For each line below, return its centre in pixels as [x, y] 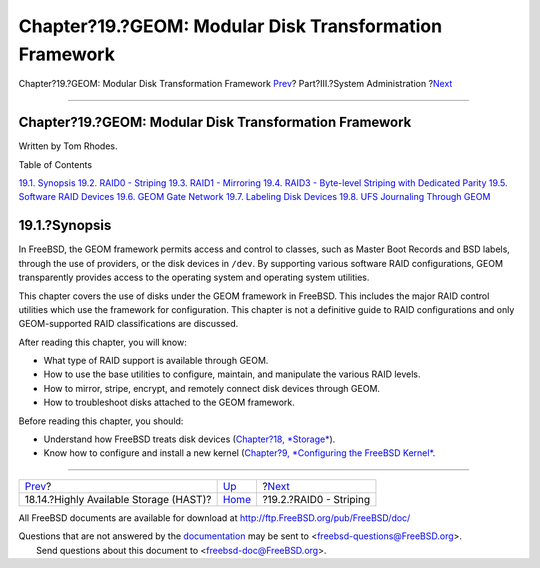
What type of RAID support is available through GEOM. [156, 361]
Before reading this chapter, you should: [101, 421]
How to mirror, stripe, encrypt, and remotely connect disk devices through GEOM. [211, 388]
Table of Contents [55, 164]
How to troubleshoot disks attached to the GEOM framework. [169, 402]
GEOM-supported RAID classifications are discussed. [128, 324]
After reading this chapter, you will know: [102, 342]
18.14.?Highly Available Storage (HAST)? [118, 499]
